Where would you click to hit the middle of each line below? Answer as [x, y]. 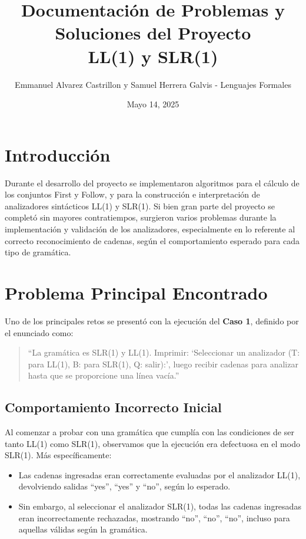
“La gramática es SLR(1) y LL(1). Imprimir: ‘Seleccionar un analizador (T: [164, 352]
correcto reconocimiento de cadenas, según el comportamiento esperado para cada [152, 240]
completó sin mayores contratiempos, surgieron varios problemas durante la [141, 217]
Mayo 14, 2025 [153, 104]
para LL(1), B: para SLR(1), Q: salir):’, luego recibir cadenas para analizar [163, 364]
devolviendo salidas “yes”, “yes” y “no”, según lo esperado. [124, 486]
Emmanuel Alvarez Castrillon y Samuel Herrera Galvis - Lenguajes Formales [153, 84]
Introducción [58, 154]
